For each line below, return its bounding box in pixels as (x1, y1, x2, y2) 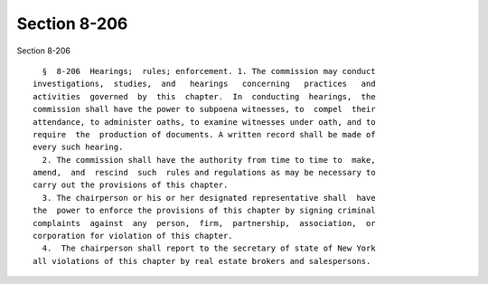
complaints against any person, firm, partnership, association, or (33, 218, 376, 228)
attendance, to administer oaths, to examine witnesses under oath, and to (33, 117, 376, 127)
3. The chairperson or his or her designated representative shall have (42, 193, 376, 203)
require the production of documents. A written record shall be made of (33, 129, 376, 139)
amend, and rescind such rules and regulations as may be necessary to (33, 167, 376, 178)
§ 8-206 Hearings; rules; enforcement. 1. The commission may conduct (42, 66, 376, 76)
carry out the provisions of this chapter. (33, 180, 229, 190)
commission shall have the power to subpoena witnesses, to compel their (33, 104, 376, 115)
